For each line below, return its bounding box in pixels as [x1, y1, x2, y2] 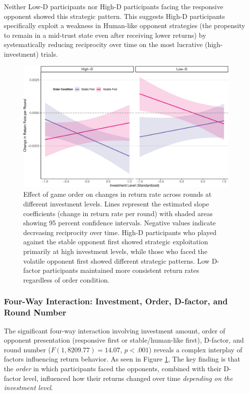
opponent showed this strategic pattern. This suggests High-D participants [4, 11, 225, 21]
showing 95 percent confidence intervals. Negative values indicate [23, 218, 216, 228]
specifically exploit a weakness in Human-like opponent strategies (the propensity [4, 20, 245, 31]
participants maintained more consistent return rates [43, 265, 199, 275]
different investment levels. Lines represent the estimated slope [23, 199, 209, 209]
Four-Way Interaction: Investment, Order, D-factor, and [4, 295, 228, 307]
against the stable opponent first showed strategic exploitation [23, 236, 208, 247]
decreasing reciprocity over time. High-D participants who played [23, 227, 217, 237]
